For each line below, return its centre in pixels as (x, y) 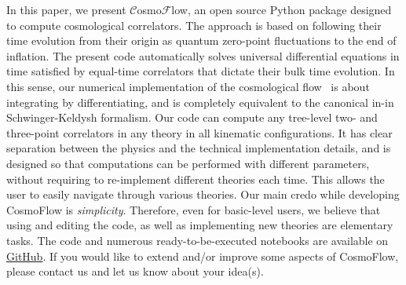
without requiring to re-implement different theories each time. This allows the (196, 179)
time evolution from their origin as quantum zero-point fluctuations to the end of (201, 40)
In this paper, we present (66, 9)
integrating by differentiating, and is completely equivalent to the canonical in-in (200, 102)
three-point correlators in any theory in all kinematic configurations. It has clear (199, 132)
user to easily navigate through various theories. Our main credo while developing (203, 194)
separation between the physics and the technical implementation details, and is (199, 148)
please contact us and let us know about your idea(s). (135, 271)
